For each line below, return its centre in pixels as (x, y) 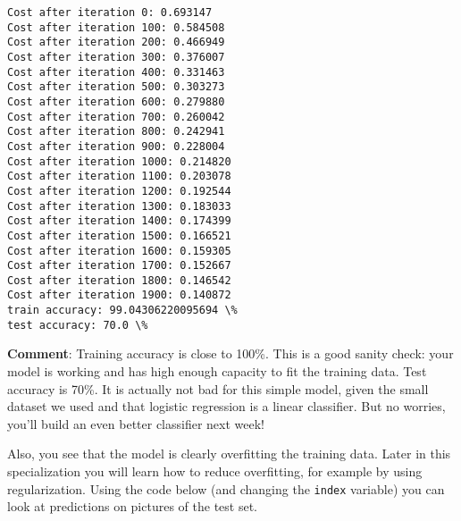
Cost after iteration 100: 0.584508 (116, 27)
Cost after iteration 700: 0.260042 (116, 117)
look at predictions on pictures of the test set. (132, 506)
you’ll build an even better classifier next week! (136, 423)
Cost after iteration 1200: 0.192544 (119, 191)
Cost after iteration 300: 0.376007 (116, 57)
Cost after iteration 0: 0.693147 (110, 13)
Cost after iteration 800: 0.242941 (116, 132)
